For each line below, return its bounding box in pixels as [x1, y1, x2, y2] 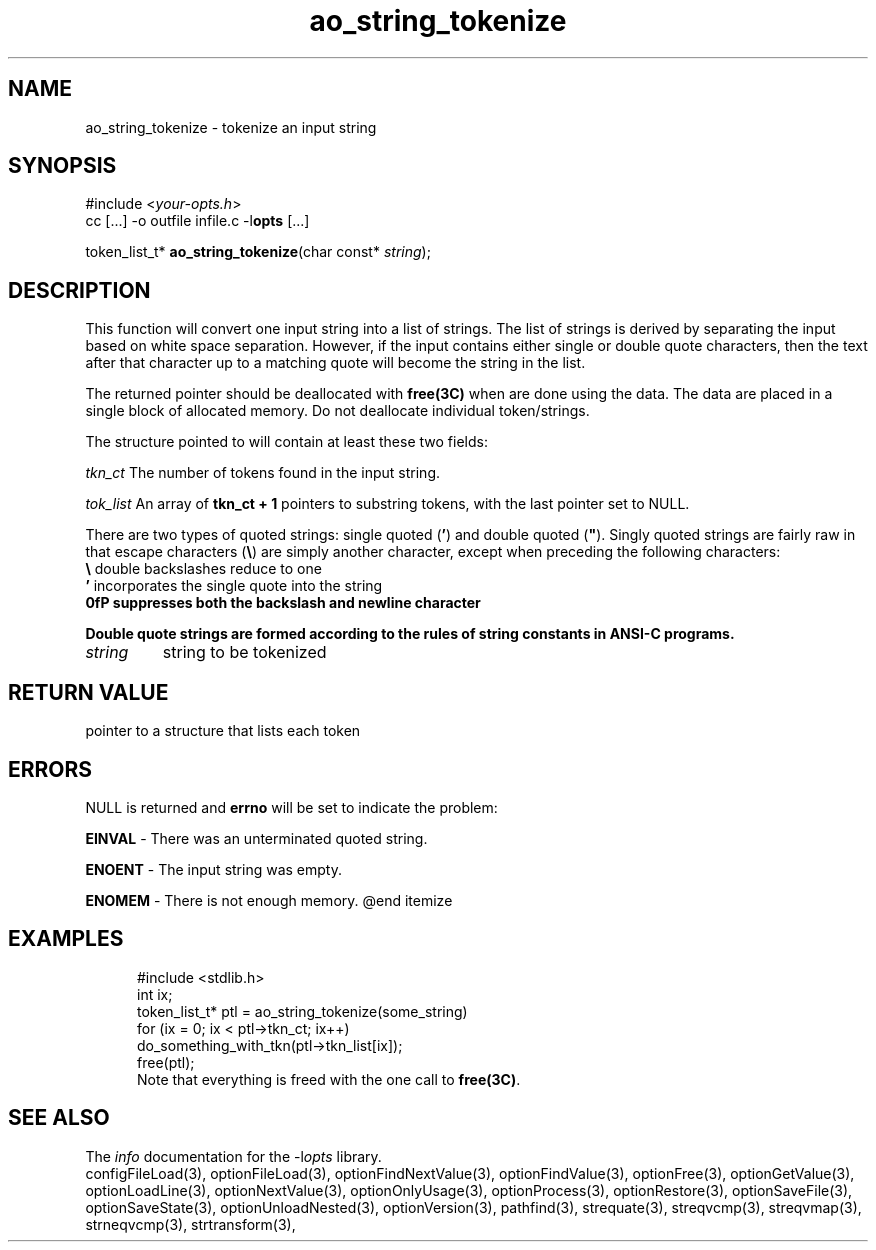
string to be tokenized [162, 642, 327, 663]
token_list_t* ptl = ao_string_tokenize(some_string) [137, 1002, 468, 1020]
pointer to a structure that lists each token [85, 722, 361, 740]
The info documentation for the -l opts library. [85, 1147, 382, 1165]
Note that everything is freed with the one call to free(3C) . [137, 1070, 521, 1088]
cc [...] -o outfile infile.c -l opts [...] [85, 212, 310, 230]
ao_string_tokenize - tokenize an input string [85, 118, 377, 136]
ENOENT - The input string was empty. [85, 860, 342, 878]
